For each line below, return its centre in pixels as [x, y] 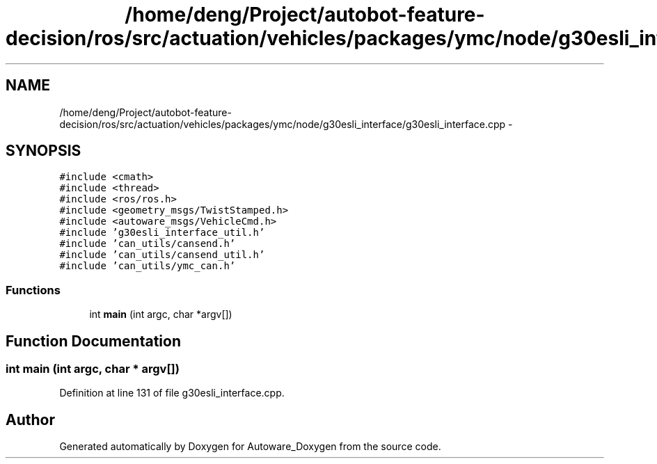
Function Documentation [93, 341]
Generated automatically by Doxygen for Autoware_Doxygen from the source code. [250, 447]
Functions [33, 290]
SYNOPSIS [43, 151]
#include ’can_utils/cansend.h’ [148, 244]
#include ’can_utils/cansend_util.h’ [162, 255]
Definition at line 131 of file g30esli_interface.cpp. [172, 393]
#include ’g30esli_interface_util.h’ [162, 233]
